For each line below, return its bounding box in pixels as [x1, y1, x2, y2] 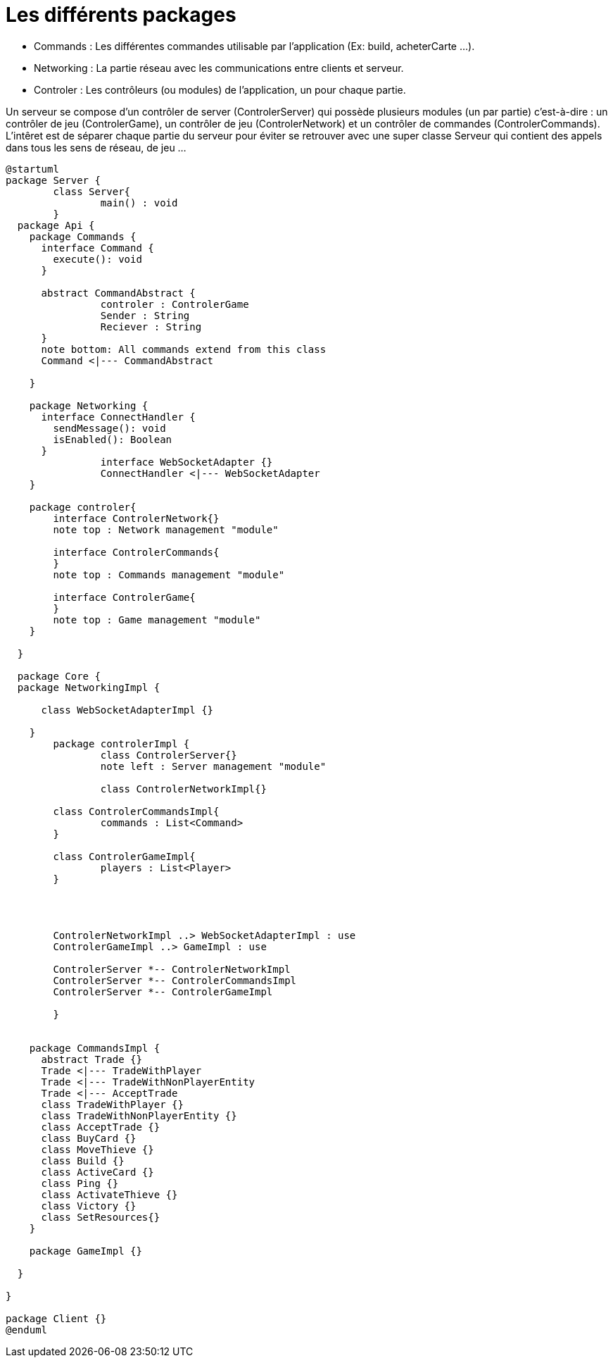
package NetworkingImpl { [17, 681, 160, 693]
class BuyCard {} [41, 1132, 137, 1144]
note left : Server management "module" [100, 760, 327, 772]
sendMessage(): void [53, 422, 166, 434]
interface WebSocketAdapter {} [100, 456, 273, 468]
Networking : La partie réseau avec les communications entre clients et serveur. [34, 61, 404, 74]
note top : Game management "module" [53, 614, 261, 626]
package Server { [6, 174, 101, 186]
